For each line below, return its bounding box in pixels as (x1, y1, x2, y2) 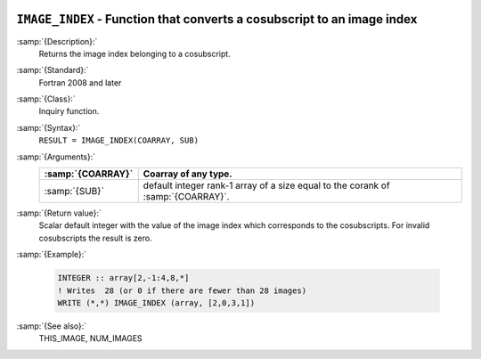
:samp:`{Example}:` (16, 249, 87, 260)
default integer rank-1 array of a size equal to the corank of (143, 179, 391, 192)
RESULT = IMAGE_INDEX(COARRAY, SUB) (38, 135, 200, 146)
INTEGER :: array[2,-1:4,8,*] (57, 273, 190, 283)
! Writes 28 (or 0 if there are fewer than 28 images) (57, 285, 307, 296)
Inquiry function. (38, 106, 100, 117)
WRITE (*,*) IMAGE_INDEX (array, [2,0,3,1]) (57, 298, 256, 307)
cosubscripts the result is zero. (38, 233, 152, 243)
